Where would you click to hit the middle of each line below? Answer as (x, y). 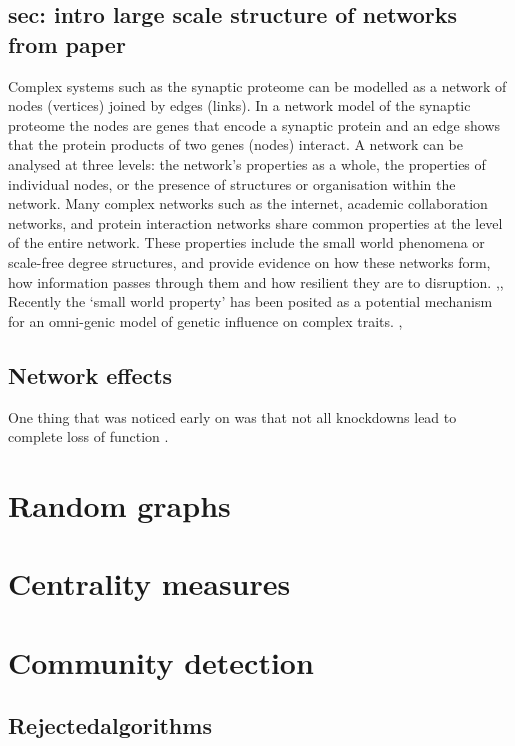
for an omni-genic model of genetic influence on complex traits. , (205, 320)
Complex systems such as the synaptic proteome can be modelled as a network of (257, 85)
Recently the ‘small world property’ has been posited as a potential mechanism (250, 301)
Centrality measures (149, 583)
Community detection (161, 661)
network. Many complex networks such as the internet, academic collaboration (248, 203)
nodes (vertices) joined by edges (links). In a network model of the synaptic (239, 105)
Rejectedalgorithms (110, 725)
